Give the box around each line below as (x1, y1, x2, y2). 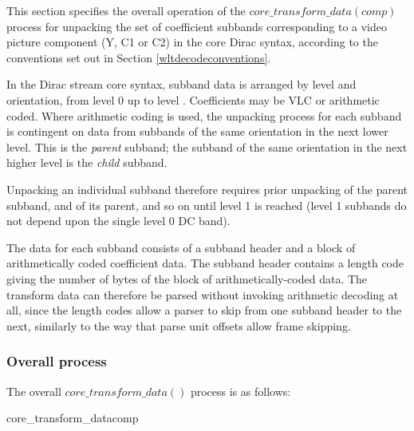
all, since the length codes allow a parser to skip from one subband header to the (6, 302, 402, 318)
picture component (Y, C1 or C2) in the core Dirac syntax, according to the (6, 34, 378, 50)
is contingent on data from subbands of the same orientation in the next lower (6, 123, 388, 140)
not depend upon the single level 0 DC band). (6, 212, 231, 229)
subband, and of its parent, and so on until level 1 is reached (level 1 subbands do (6, 196, 407, 213)
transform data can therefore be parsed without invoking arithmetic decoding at (6, 286, 399, 302)
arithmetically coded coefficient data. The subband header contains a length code (6, 255, 404, 271)
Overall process (6, 351, 107, 371)
